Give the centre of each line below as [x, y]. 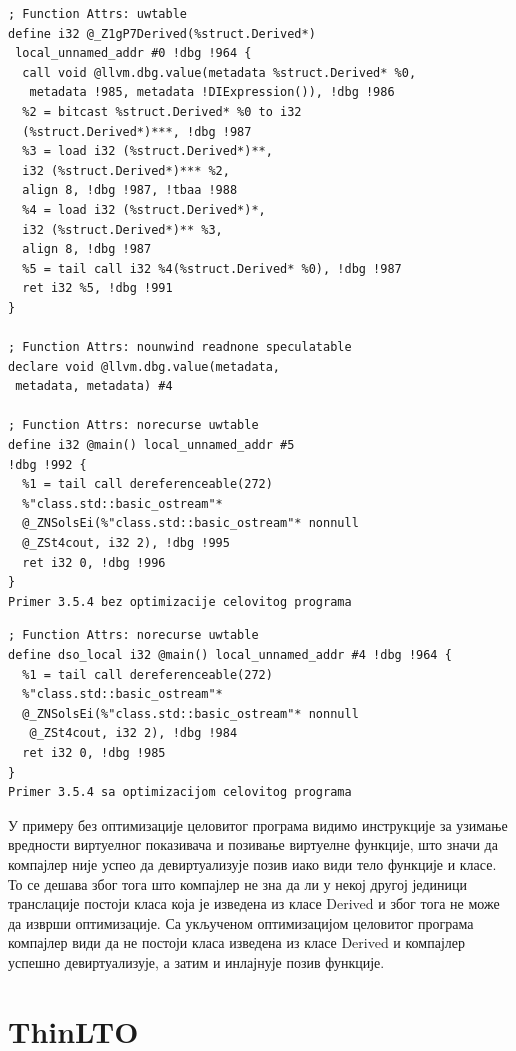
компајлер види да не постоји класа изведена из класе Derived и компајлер [237, 942]
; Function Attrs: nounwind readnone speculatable [180, 347]
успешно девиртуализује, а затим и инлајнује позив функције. [196, 961]
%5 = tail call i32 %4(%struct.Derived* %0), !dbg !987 [212, 268]
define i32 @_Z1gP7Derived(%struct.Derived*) [162, 33]
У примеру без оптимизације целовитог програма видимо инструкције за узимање [258, 824]
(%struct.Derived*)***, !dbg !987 [137, 131]
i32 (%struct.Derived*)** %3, [122, 229]
